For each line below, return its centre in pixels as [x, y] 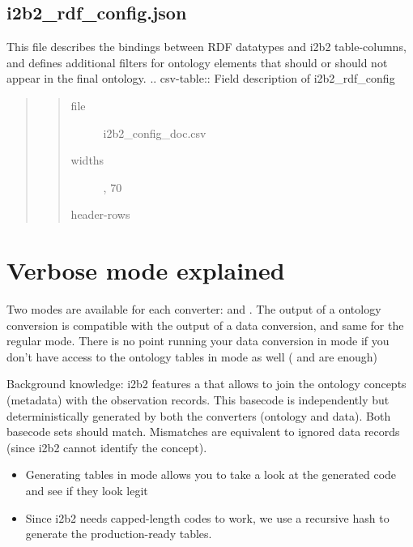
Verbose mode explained [146, 270]
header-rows [100, 214]
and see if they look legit [87, 491]
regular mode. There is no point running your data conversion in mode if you [198, 341]
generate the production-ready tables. [119, 534]
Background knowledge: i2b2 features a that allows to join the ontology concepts [206, 384]
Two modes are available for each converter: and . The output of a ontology [194, 309]
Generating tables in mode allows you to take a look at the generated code [211, 474]
